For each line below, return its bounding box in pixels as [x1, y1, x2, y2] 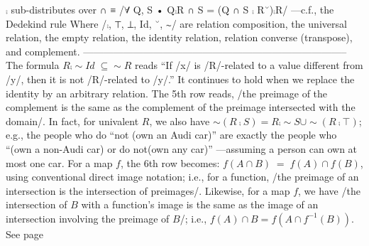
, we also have [149, 113, 210, 128]
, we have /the [298, 183, 360, 198]
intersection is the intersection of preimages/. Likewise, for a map [6, 183, 290, 198]
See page [6, 226, 43, 241]
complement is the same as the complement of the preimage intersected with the [6, 100, 356, 114]
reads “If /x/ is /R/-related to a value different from [135, 58, 363, 73]
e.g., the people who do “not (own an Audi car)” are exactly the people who [6, 127, 337, 142]
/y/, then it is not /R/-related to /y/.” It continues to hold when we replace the [6, 71, 355, 86]
